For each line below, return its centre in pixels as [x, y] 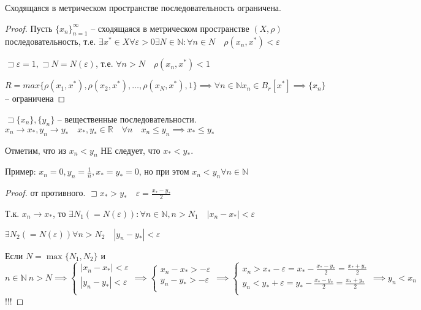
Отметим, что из [36, 150]
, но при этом [164, 171]
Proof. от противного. [45, 193]
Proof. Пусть [29, 28]
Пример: [21, 171]
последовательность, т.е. [51, 41]
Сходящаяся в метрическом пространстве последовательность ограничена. [143, 7]
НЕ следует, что [131, 150]
